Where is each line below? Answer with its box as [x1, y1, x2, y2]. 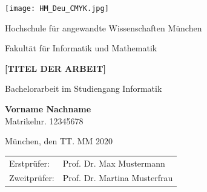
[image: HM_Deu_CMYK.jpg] [5, 4, 109, 13]
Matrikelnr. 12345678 [5, 114, 84, 127]
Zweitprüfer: [9, 171, 54, 184]
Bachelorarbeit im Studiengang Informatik [5, 82, 162, 95]
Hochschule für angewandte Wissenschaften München [5, 21, 202, 34]
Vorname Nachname [5, 103, 91, 115]
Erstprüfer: [9, 156, 50, 169]
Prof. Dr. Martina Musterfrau [62, 171, 173, 184]
